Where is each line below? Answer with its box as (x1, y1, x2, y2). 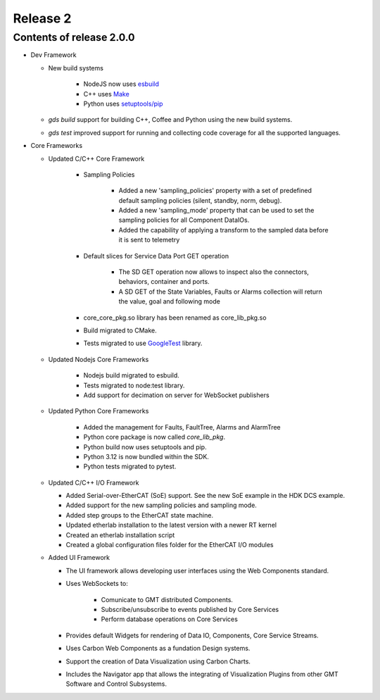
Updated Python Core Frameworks (48, 407, 149, 415)
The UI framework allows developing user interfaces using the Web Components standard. (65, 566, 329, 575)
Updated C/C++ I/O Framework (48, 478, 139, 487)
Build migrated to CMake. (83, 326, 158, 335)
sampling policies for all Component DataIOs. (118, 215, 250, 225)
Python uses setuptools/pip (83, 99, 163, 108)
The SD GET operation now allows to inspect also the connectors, (118, 268, 310, 276)
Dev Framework (30, 51, 77, 59)
